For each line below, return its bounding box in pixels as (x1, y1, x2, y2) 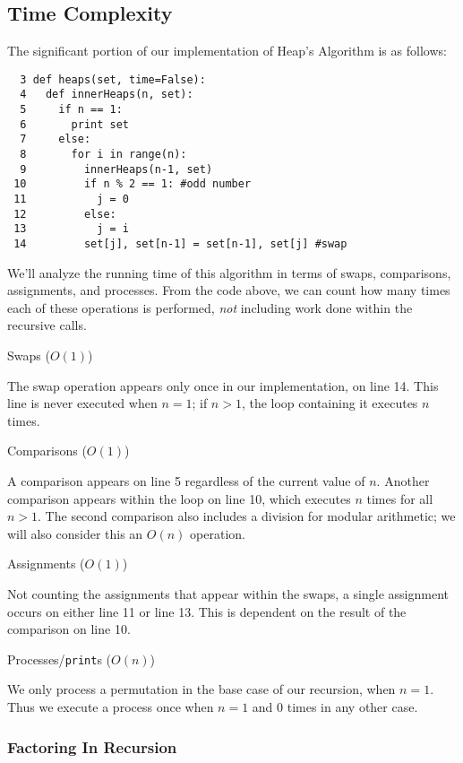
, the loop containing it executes (241, 394, 418, 412)
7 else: (20, 133, 91, 146)
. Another (376, 472, 430, 490)
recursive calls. (7, 316, 87, 334)
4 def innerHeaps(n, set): (20, 88, 193, 101)
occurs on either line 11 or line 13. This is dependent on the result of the (7, 602, 407, 620)
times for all (366, 489, 433, 507)
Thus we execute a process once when (7, 698, 214, 716)
